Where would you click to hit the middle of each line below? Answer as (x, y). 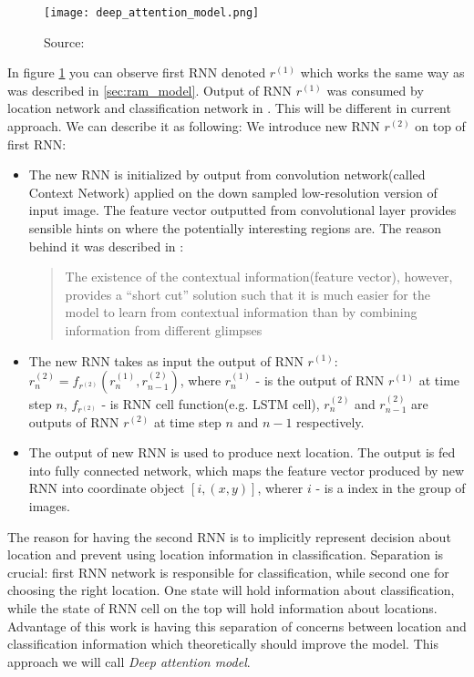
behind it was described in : (106, 246)
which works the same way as (382, 72)
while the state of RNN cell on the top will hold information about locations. (222, 607)
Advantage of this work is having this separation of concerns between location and (237, 626)
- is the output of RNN (320, 380)
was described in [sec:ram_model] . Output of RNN (150, 90)
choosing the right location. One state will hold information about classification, (231, 590)
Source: (64, 41)
